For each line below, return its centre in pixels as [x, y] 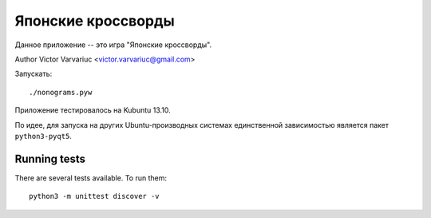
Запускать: [34, 74]
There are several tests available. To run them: [91, 178]
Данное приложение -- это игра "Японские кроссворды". [113, 45]
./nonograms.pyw [61, 92]
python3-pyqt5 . [43, 136]
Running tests [50, 159]
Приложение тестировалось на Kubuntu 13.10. [93, 110]
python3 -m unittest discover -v [94, 196]
